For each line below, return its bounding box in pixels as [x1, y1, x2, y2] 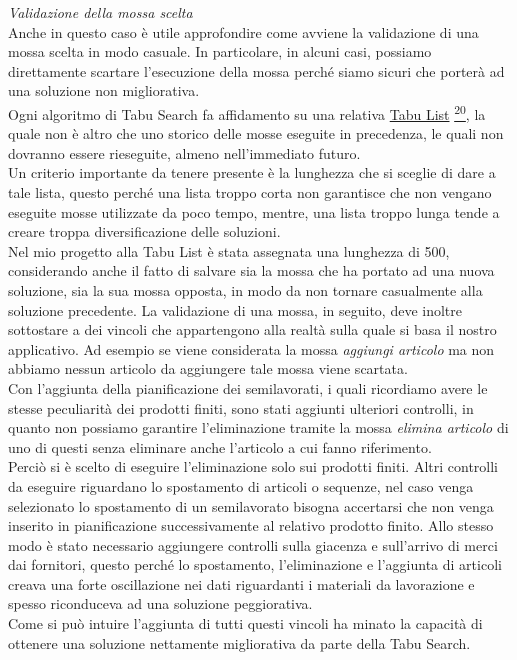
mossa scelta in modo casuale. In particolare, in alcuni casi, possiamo [8, 41, 432, 62]
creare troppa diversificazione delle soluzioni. [8, 221, 281, 242]
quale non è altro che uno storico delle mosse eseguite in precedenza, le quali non [8, 123, 504, 144]
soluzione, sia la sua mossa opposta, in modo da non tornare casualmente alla [8, 279, 483, 300]
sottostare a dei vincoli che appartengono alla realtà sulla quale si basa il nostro [8, 319, 497, 340]
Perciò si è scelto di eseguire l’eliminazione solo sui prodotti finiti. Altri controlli [8, 456, 498, 477]
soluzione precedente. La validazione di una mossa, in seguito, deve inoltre [8, 299, 463, 320]
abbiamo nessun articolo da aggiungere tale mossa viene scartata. [8, 358, 408, 379]
